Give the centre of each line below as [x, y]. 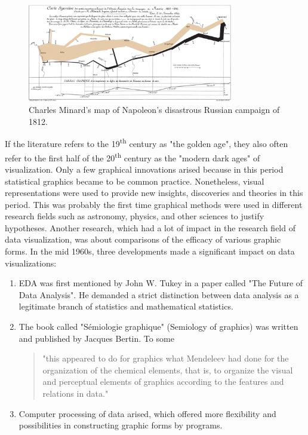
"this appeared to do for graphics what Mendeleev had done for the [166, 358]
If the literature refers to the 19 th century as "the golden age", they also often [147, 143]
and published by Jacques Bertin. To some [96, 338]
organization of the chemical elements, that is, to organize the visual [168, 370]
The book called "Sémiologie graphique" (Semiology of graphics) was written [158, 327]
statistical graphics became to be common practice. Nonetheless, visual [135, 181]
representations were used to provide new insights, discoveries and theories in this [154, 193]
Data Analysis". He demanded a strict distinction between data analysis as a [159, 294]
